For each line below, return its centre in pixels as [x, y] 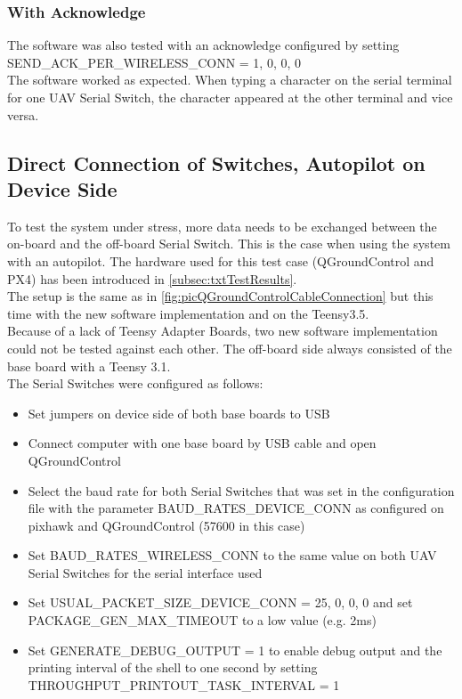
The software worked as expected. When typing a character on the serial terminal [230, 80]
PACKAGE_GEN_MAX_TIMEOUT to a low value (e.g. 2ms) [202, 620]
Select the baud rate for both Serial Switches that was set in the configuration [241, 490]
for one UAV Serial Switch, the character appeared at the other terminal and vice [230, 97]
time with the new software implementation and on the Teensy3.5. [188, 313]
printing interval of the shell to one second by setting [173, 667]
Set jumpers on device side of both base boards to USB [179, 413]
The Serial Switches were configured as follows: [135, 383]
